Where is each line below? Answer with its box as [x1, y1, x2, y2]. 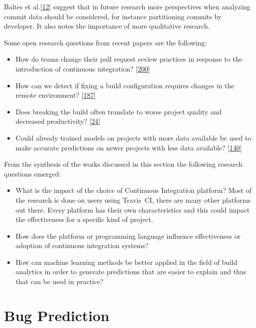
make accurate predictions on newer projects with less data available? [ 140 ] [15, 142, 242, 152]
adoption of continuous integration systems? [15, 240, 149, 251]
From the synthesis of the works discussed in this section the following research [4, 159, 243, 169]
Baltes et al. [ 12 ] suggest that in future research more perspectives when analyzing [4, 1, 251, 11]
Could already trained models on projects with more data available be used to [15, 132, 252, 143]
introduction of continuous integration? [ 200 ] [15, 63, 150, 73]
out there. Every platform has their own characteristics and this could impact [15, 204, 250, 215]
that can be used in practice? [15, 276, 104, 287]
